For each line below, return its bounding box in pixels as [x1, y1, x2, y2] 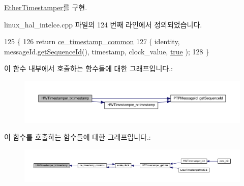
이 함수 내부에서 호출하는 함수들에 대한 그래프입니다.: [4, 63, 173, 74]
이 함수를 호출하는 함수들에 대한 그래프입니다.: [4, 132, 151, 142]
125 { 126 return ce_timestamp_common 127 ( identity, [4, 36, 180, 47]
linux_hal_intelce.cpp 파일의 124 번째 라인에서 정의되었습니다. [4, 19, 202, 29]
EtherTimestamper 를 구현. [4, 2, 87, 12]
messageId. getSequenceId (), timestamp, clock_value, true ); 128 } [4, 46, 209, 56]
